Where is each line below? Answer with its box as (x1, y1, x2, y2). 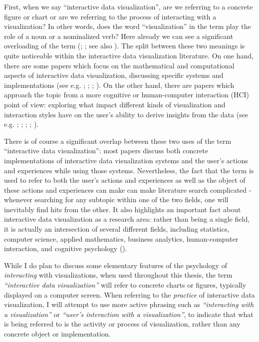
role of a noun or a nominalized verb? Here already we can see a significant (4, 30, 234, 41)
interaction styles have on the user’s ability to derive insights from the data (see (4, 109, 249, 119)
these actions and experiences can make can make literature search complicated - (4, 184, 252, 195)
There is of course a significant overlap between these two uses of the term (4, 135, 232, 146)
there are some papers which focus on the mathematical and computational (4, 60, 235, 70)
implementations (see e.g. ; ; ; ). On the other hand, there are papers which (4, 79, 235, 90)
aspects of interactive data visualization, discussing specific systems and (4, 70, 224, 80)
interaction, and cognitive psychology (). (4, 243, 127, 254)
